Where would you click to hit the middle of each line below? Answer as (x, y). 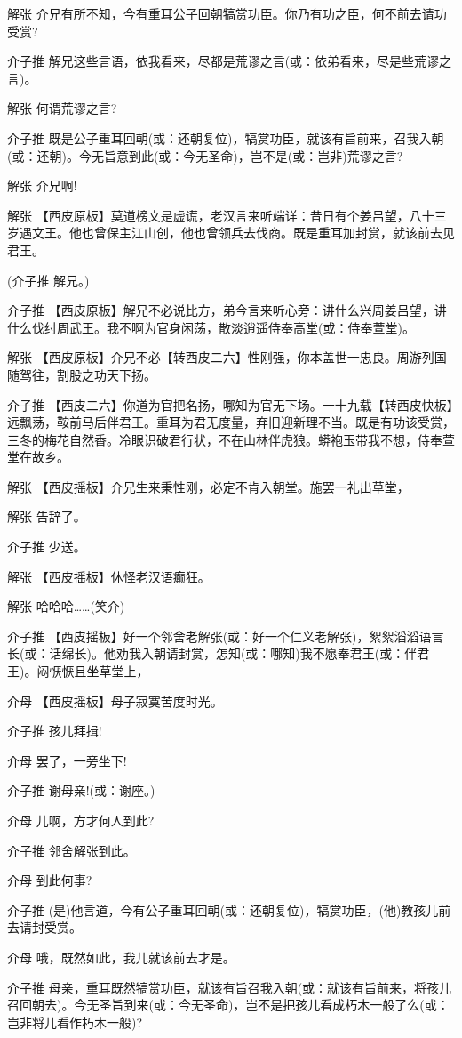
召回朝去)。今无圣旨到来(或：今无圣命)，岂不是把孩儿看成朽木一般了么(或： (228, 1005)
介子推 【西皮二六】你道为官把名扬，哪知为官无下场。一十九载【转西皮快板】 (230, 404)
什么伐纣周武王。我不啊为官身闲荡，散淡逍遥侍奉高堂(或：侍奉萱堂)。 (211, 327)
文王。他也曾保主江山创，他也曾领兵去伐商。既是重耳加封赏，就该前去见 (243, 233)
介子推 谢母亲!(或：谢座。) (81, 790)
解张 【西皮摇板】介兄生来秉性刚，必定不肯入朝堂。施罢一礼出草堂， (208, 486)
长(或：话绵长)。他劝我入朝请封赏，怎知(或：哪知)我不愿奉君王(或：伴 (212, 653)
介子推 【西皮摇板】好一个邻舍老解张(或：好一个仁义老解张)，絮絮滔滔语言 (226, 636)
